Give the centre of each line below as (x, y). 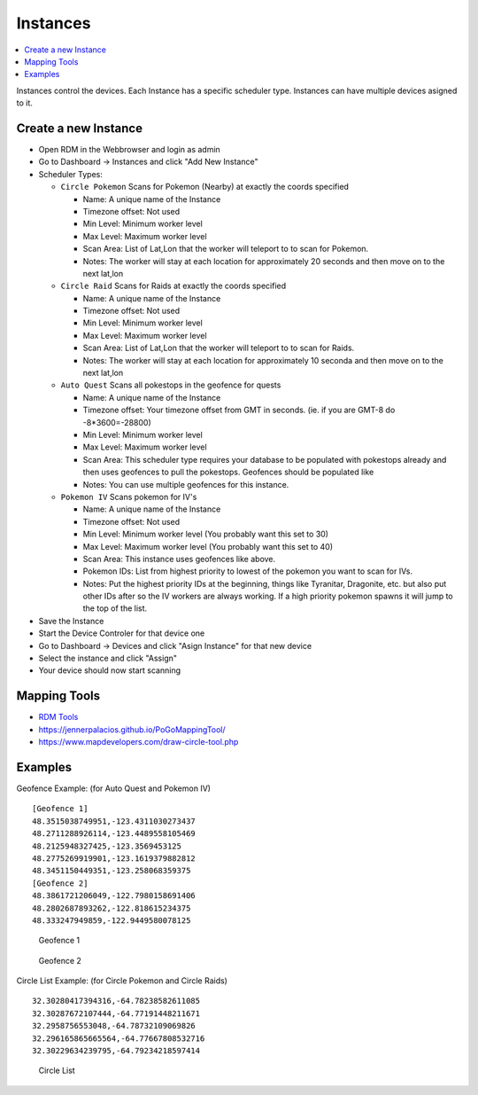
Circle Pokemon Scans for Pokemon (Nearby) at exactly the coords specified (205, 187)
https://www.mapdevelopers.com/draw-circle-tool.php (139, 742)
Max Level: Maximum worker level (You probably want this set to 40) (208, 546)
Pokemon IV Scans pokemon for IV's (129, 497)
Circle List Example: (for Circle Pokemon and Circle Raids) (122, 981)
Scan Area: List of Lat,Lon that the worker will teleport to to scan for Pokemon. (226, 249)
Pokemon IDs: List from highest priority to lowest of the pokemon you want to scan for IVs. (248, 571)
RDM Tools (58, 717)
